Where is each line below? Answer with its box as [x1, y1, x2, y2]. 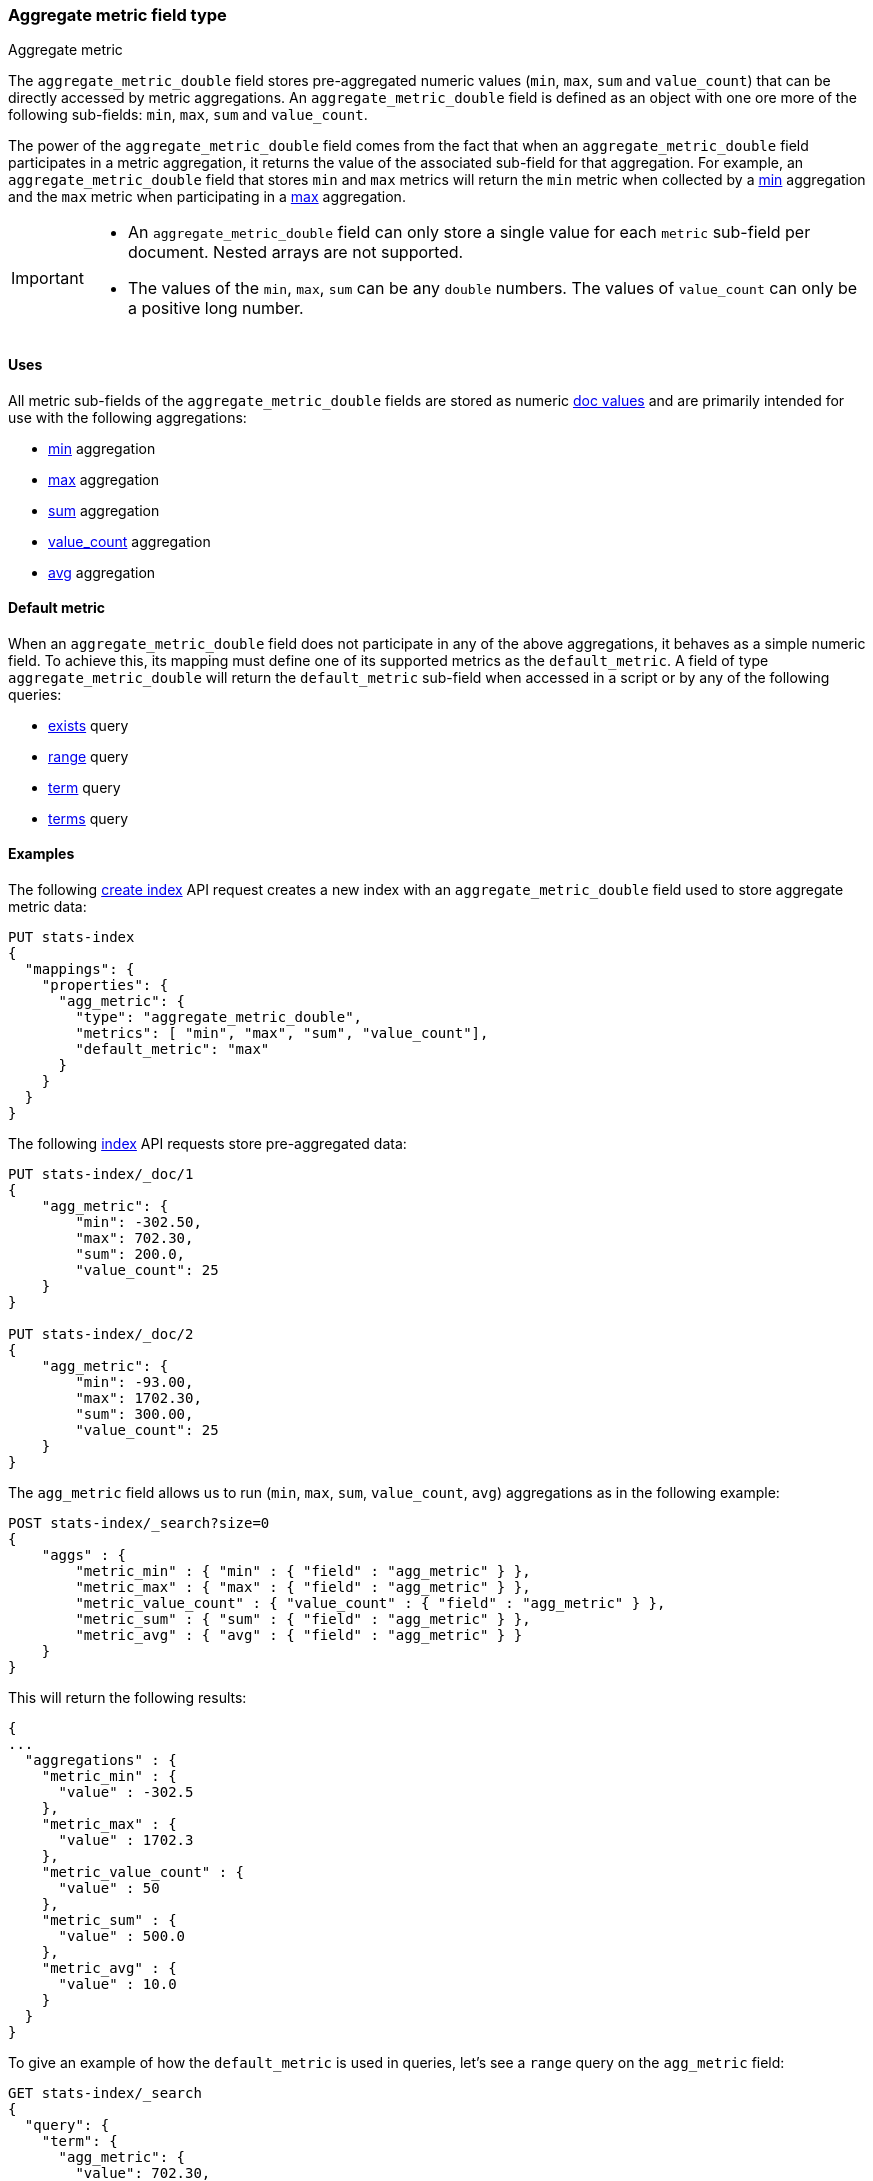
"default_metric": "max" [75, 1041, 270, 1058]
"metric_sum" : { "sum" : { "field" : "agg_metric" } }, [75, 1611, 531, 1628]
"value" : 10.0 [58, 1976, 177, 1993]
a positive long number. [127, 298, 304, 319]
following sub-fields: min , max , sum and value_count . [8, 106, 368, 124]
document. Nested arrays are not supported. [127, 242, 464, 263]
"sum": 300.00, [75, 1406, 194, 1423]
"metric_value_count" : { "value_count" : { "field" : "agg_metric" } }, [75, 1595, 666, 1612]
